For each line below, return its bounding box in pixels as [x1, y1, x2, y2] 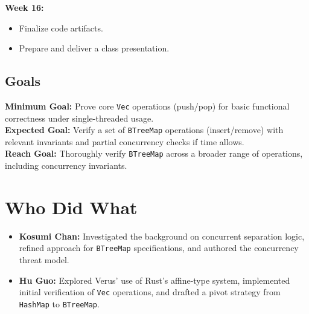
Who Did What [5, 194, 138, 219]
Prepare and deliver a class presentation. [19, 42, 170, 54]
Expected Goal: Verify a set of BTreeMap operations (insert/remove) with [5, 123, 284, 136]
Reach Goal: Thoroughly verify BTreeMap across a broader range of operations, [5, 147, 303, 160]
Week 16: [5, 1, 44, 13]
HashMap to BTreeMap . [19, 297, 100, 310]
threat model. [19, 253, 69, 266]
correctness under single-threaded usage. [5, 111, 154, 124]
